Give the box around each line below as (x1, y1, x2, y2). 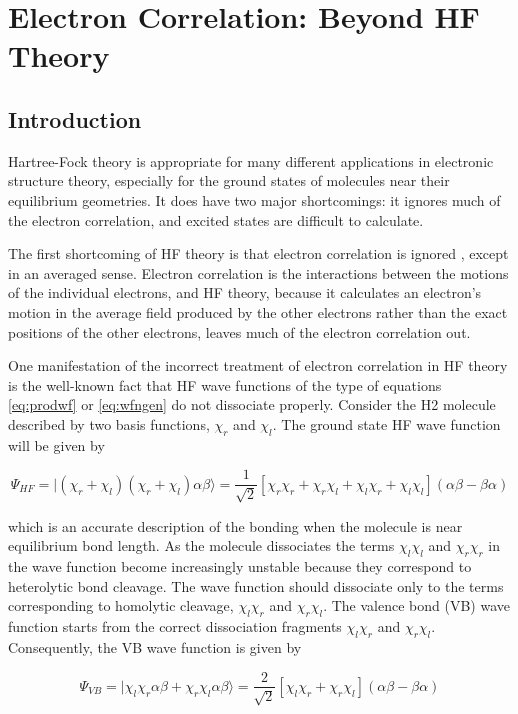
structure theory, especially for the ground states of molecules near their (8, 170, 450, 191)
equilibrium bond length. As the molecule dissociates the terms (8, 535, 395, 556)
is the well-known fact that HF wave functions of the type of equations (8, 374, 442, 395)
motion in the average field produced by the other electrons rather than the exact (8, 301, 508, 322)
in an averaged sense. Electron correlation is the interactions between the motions (8, 262, 509, 283)
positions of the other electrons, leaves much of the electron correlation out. (8, 321, 471, 342)
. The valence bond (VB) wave (323, 595, 510, 616)
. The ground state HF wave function (272, 413, 501, 434)
